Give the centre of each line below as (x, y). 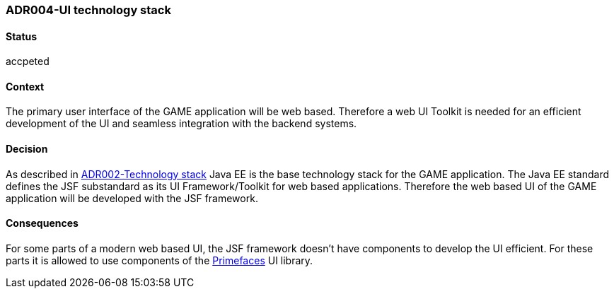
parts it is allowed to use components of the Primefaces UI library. (160, 260)
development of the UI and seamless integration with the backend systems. (181, 124)
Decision (27, 149)
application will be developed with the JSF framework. (132, 198)
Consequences (42, 223)
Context (25, 86)
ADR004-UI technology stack (88, 10)
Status (22, 36)
